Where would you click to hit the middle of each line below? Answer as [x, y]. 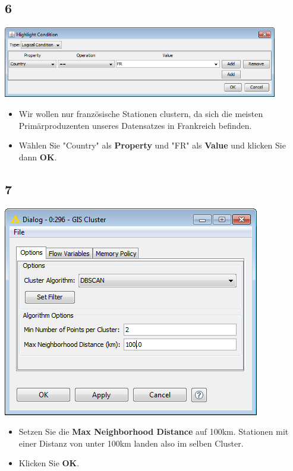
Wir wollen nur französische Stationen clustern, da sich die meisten [141, 113]
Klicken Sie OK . [49, 463]
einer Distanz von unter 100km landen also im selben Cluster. [131, 443]
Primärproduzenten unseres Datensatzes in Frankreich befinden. [135, 125]
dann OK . [38, 157]
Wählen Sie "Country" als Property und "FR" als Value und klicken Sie [152, 145]
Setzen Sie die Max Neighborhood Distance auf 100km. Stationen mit [154, 432]
